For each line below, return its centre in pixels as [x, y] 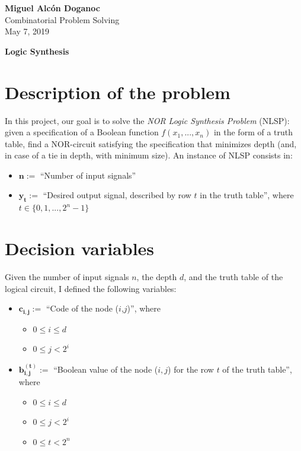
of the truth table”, [257, 369]
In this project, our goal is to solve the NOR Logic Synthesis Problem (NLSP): [147, 120]
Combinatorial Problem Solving [62, 19]
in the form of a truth [253, 132]
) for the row [191, 369]
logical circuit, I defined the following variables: [91, 288]
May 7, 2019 [27, 31]
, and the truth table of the [233, 276]
